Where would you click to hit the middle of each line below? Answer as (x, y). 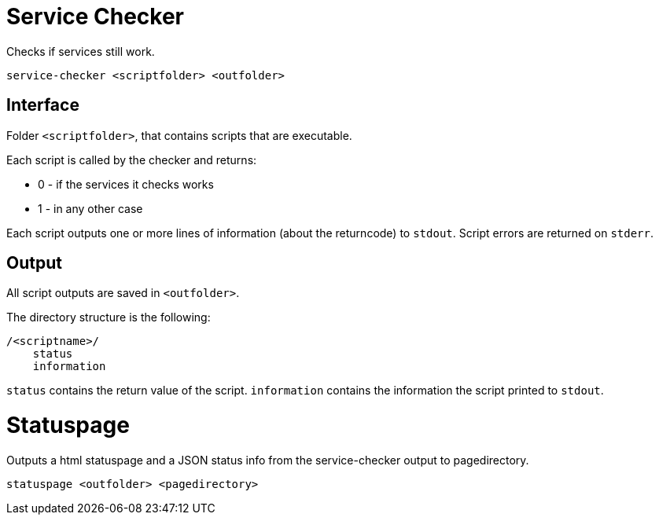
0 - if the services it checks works (126, 184)
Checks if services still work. (81, 51)
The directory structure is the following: (109, 317)
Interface (43, 105)
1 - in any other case (90, 208)
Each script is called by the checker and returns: (132, 160)
